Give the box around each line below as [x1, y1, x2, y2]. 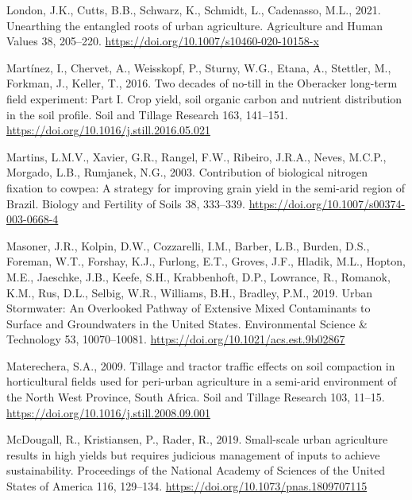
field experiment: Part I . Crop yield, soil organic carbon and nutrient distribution [6, 90, 402, 107]
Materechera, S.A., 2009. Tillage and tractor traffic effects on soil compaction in [6, 357, 395, 374]
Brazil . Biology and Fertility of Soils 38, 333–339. [6, 195, 245, 211]
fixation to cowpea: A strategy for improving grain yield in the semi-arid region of [6, 179, 406, 196]
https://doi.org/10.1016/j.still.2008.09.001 [6, 404, 210, 421]
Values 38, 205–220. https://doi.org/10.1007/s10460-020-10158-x [6, 33, 319, 49]
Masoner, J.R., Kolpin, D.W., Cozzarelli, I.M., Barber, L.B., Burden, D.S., [6, 237, 370, 254]
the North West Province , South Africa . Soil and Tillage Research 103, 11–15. [6, 389, 385, 405]
